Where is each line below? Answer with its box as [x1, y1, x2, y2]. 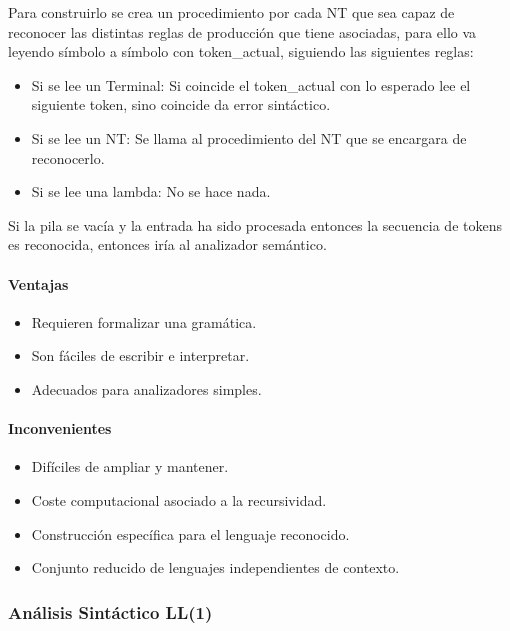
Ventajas [8, 273, 69, 294]
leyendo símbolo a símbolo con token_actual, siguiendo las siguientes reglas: [8, 41, 474, 62]
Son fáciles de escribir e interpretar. [31, 345, 250, 366]
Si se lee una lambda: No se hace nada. [31, 181, 271, 202]
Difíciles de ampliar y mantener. [31, 456, 229, 477]
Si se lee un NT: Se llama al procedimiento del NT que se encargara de [31, 127, 467, 148]
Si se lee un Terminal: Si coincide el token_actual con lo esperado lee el [31, 74, 471, 95]
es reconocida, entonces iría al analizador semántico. [8, 234, 327, 255]
